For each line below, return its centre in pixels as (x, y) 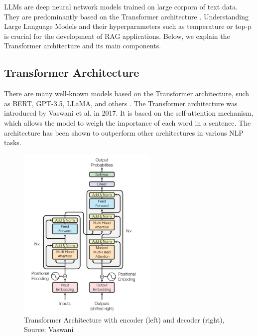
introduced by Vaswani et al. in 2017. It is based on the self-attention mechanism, (129, 113)
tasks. (13, 142)
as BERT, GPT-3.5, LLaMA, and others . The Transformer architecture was (121, 103)
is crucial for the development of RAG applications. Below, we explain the (117, 36)
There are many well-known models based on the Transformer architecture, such (127, 93)
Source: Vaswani (49, 329)
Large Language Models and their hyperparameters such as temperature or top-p (128, 26)
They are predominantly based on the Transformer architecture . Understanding (126, 16)
